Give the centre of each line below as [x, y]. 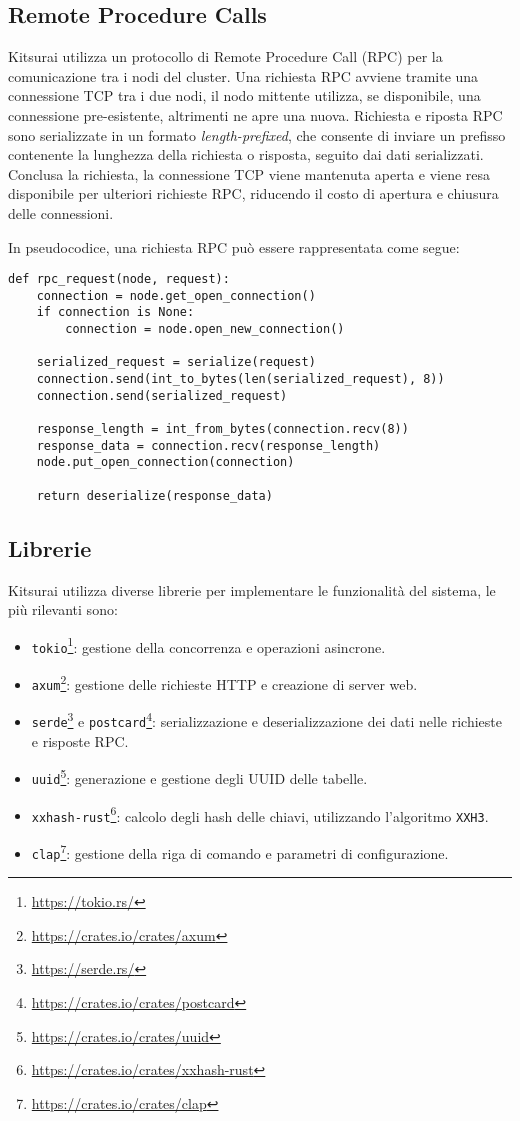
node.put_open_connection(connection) [165, 462]
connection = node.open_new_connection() [205, 329]
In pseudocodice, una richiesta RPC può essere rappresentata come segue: [234, 246]
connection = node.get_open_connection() [176, 295]
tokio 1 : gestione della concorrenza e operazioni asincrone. [208, 645]
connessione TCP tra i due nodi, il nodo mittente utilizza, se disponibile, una [244, 95]
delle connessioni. [61, 212]
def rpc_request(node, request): [119, 279]
